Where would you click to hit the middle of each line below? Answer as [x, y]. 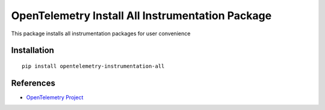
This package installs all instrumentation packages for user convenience [101, 33]
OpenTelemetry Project [55, 97]
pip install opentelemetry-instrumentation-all [93, 66]
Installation [32, 51]
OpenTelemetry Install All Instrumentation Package [141, 16]
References [33, 83]
